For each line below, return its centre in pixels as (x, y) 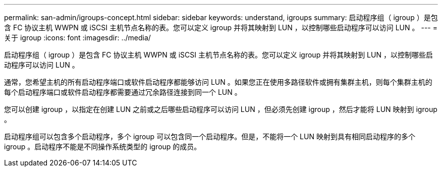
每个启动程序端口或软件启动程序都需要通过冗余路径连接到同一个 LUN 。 (123, 92)
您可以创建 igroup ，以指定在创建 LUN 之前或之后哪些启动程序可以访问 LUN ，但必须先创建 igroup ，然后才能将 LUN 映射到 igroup (221, 109)
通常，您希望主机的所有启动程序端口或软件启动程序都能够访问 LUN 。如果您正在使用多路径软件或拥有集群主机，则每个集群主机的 (218, 82)
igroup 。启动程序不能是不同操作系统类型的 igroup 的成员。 (103, 147)
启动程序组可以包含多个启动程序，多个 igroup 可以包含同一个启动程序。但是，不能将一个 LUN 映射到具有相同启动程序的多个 (210, 136)
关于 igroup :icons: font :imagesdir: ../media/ (77, 38)
